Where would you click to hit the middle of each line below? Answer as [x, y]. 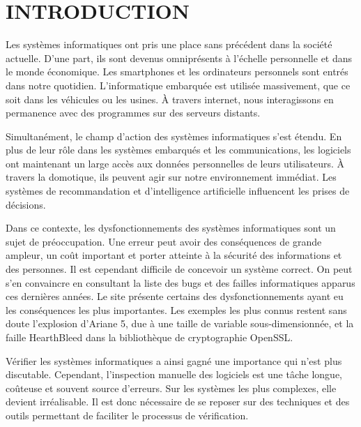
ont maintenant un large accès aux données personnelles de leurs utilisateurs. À [175, 163]
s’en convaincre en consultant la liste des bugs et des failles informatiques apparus [180, 282]
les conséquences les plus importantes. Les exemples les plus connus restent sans [176, 309]
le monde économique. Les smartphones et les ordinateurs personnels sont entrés [177, 72]
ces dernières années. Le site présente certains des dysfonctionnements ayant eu [175, 296]
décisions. [26, 204]
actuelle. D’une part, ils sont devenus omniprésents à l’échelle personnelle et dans [179, 58]
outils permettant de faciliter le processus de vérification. [127, 415]
